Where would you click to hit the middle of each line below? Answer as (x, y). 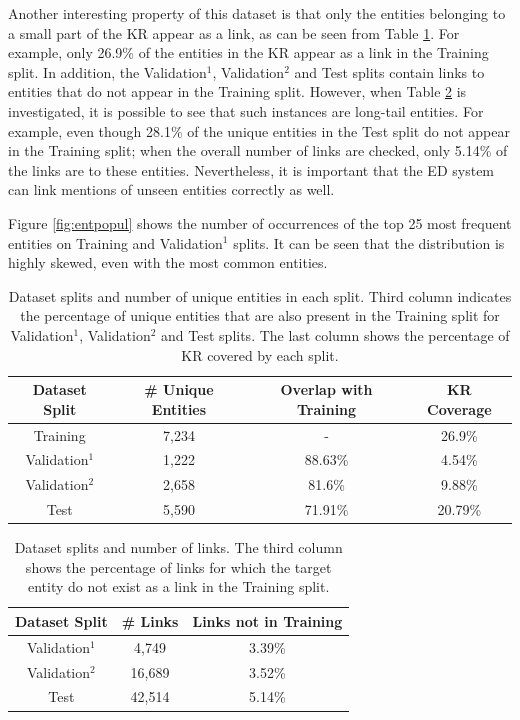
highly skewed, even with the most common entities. (168, 262)
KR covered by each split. (260, 354)
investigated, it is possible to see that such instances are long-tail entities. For (246, 110)
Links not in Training (267, 620)
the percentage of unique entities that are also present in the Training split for (260, 315)
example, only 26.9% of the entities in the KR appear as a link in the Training (248, 52)
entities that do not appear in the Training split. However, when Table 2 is (237, 91)
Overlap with (326, 389)
